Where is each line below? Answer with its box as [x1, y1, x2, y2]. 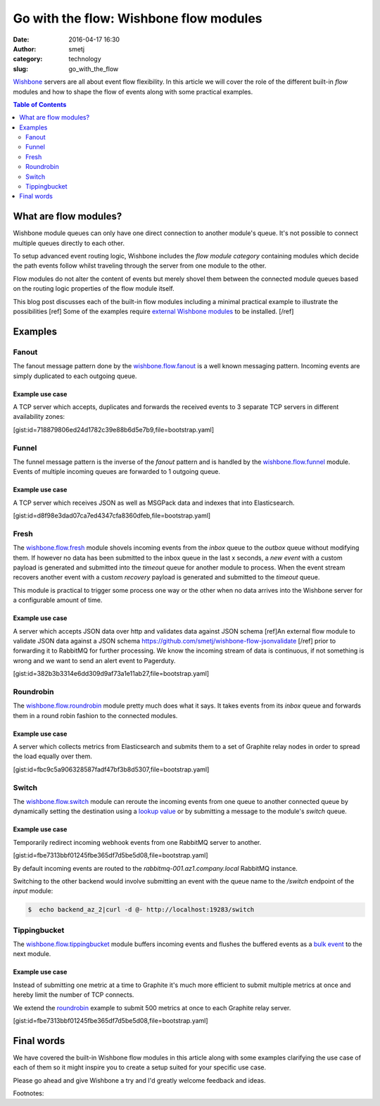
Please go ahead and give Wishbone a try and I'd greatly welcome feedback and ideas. [13, 1076, 266, 1084]
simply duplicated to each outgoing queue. [13, 372, 137, 380]
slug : [13, 64, 28, 73]
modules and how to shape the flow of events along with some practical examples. [13, 87, 253, 96]
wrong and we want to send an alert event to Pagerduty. [13, 656, 176, 665]
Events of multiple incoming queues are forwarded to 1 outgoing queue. [13, 467, 221, 476]
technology [68, 55, 101, 63]
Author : [13, 44, 37, 53]
